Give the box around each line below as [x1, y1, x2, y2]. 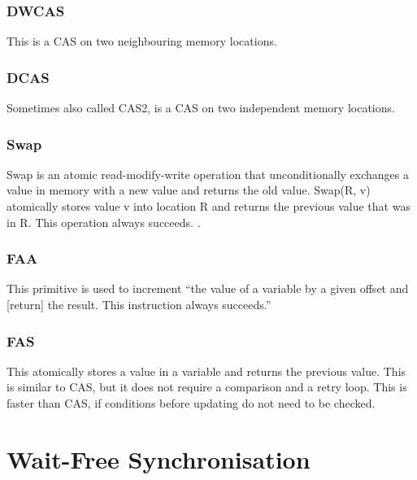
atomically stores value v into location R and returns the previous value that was [7, 198, 410, 215]
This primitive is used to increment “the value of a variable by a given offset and [7, 280, 409, 297]
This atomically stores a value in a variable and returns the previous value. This [7, 362, 406, 379]
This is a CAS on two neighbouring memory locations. [7, 33, 277, 50]
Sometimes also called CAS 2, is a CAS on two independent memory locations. [7, 99, 395, 116]
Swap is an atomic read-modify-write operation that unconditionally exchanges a [7, 165, 409, 182]
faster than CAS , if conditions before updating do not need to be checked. [7, 395, 376, 412]
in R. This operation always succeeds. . [7, 213, 201, 230]
